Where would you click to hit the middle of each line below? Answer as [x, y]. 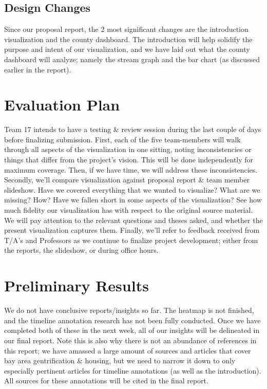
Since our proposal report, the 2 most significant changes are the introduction [126, 29]
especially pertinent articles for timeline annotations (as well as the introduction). [133, 370]
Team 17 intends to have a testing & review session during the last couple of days [133, 129]
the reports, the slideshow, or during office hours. [81, 250]
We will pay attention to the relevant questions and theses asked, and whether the [133, 220]
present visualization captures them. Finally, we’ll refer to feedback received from [132, 230]
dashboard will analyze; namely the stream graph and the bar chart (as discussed [132, 59]
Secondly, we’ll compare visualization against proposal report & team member [127, 180]
